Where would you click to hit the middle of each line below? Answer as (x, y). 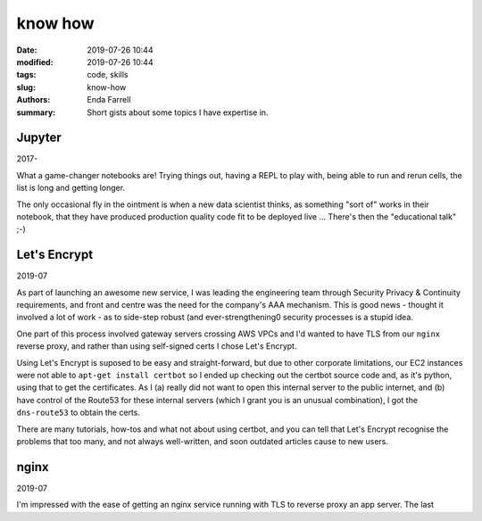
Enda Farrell (109, 100)
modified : (35, 62)
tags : (26, 75)
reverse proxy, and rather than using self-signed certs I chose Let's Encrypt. (157, 346)
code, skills (108, 75)
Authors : (33, 100)
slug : (26, 87)
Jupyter (39, 138)
